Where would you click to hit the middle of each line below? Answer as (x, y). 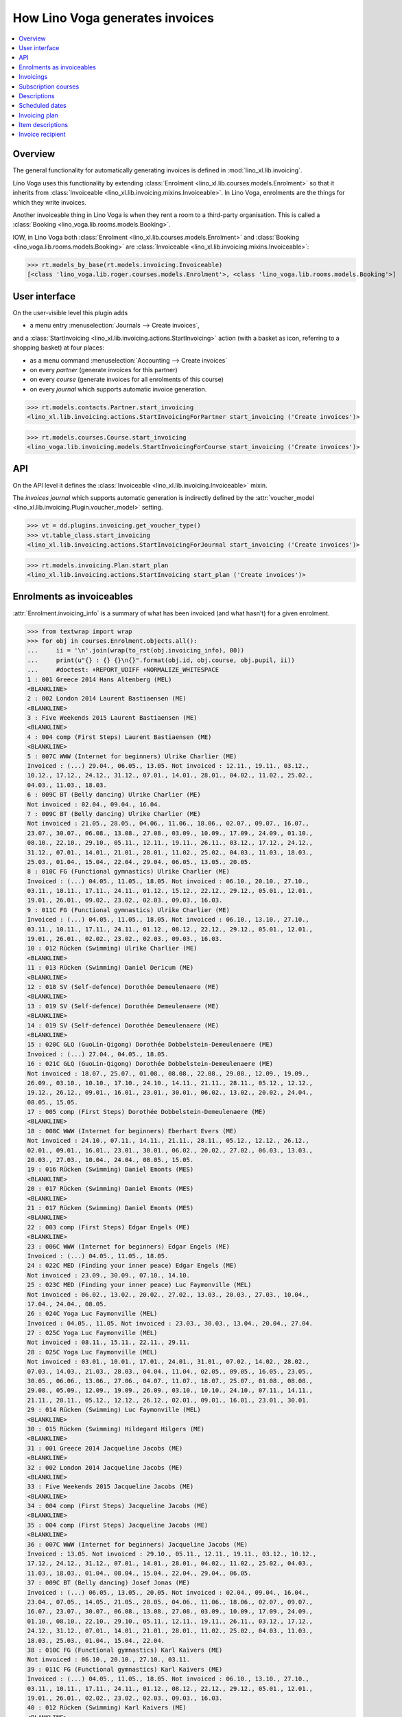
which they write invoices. (50, 202)
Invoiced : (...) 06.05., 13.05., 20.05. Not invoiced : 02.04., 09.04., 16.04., (168, 1592)
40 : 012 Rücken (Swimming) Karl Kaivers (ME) (107, 1708)
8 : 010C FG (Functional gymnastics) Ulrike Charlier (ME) (128, 872)
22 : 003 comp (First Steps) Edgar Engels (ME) (108, 1227)
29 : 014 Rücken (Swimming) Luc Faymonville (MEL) (114, 1410)
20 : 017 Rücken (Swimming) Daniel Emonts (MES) (110, 1189)
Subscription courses (49, 87)
